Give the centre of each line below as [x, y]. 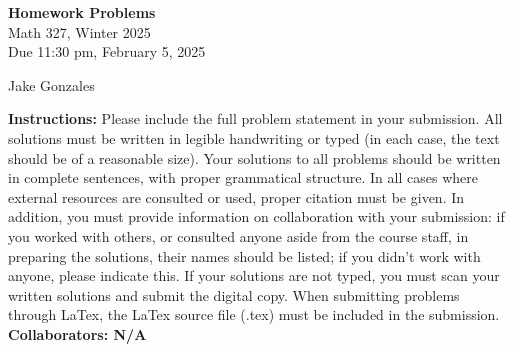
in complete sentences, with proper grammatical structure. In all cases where [243, 177]
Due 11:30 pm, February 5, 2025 [107, 51]
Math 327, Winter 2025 [79, 31]
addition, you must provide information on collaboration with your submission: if [256, 216]
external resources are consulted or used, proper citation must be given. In [236, 196]
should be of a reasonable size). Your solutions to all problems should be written [254, 157]
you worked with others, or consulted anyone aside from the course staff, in [238, 235]
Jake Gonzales [51, 84]
